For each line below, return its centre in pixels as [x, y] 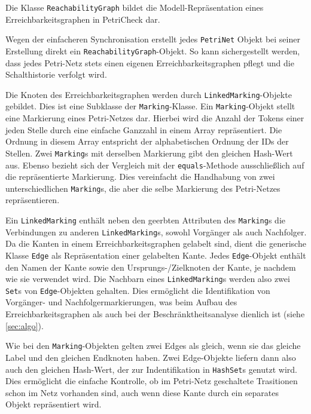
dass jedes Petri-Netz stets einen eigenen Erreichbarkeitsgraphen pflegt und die [150, 62]
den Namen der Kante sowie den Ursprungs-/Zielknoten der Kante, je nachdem [151, 267]
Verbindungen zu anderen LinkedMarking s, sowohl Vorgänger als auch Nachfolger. [156, 231]
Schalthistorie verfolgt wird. [56, 74]
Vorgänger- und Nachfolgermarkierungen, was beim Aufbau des [121, 302]
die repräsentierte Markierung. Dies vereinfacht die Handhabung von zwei [140, 177]
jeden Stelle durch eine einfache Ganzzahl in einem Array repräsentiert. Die [144, 129]
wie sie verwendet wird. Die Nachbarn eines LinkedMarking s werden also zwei [148, 279]
